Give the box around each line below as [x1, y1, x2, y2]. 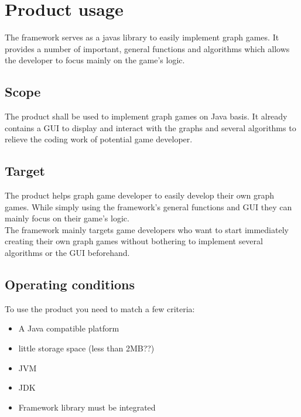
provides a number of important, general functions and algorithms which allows [5, 42, 290, 54]
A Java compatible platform [18, 322, 119, 334]
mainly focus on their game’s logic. [5, 212, 129, 224]
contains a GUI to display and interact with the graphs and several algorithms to [5, 121, 296, 134]
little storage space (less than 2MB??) [18, 342, 155, 354]
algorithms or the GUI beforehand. [5, 247, 130, 259]
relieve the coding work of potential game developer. [5, 133, 193, 145]
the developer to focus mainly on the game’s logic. [5, 54, 185, 66]
